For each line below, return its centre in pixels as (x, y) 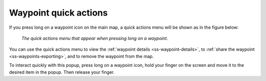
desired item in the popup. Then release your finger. (62, 72)
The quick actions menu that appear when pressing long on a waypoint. (95, 38)
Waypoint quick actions (58, 13)
